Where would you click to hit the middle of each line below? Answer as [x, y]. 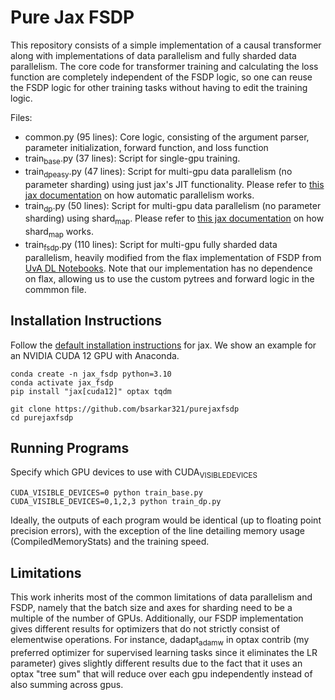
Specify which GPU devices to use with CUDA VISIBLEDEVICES [134, 473]
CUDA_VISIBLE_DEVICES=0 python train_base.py [106, 493]
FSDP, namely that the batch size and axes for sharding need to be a [151, 607]
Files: [21, 117]
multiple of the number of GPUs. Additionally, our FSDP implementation [157, 618]
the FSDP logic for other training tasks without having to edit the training [159, 87]
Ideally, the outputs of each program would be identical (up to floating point [166, 520]
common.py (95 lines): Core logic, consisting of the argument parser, [167, 137]
